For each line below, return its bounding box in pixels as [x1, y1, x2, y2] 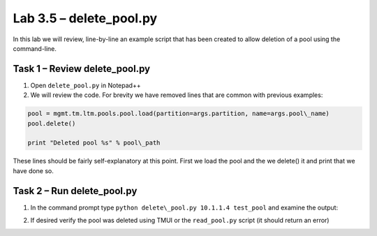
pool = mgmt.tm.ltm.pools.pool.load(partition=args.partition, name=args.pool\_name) [27, 110, 330, 118]
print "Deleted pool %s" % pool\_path [27, 139, 161, 147]
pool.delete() [27, 119, 76, 127]
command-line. [13, 44, 57, 52]
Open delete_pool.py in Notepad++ [30, 81, 141, 89]
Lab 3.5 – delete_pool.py [13, 10, 158, 26]
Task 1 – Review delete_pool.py [13, 63, 150, 75]
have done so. [13, 166, 54, 175]
